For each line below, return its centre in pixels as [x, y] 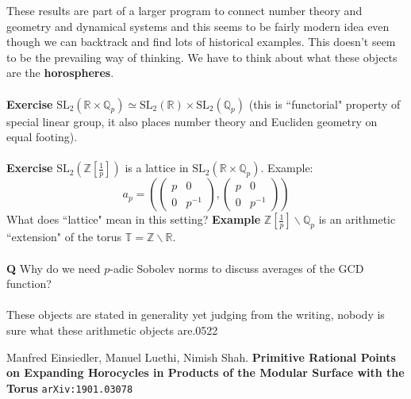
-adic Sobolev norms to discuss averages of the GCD [237, 268]
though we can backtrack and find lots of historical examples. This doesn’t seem [201, 42]
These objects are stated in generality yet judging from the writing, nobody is [196, 315]
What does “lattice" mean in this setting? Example [134, 219]
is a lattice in [157, 168]
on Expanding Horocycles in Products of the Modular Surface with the [205, 372]
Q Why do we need [54, 268]
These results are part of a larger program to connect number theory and [184, 10]
